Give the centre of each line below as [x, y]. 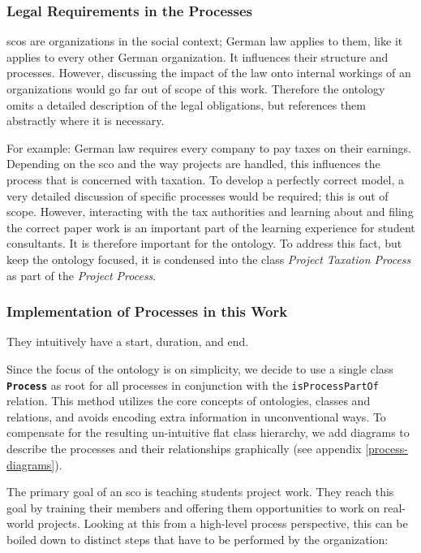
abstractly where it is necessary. [86, 121]
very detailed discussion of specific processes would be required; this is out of [198, 195]
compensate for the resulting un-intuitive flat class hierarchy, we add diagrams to [208, 432]
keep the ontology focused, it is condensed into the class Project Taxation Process [209, 259]
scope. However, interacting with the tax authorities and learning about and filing [210, 212]
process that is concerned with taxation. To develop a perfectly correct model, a [206, 179]
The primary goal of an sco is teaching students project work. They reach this [200, 492]
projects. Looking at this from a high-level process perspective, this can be [223, 523]
